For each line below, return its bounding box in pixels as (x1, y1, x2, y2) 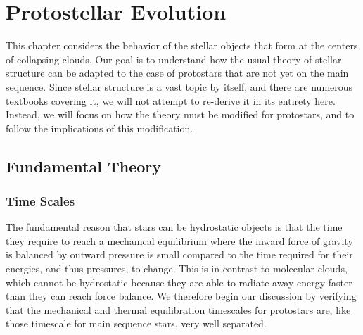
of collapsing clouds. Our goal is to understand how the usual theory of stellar (6, 51, 342, 66)
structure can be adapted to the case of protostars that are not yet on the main (6, 65, 349, 80)
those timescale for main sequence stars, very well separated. (6, 316, 267, 331)
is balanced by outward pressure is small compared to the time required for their (6, 247, 353, 262)
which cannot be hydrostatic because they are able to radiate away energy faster (6, 274, 352, 289)
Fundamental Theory (6, 155, 162, 177)
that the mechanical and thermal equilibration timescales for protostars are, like (6, 302, 351, 317)
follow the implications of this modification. (6, 120, 193, 135)
